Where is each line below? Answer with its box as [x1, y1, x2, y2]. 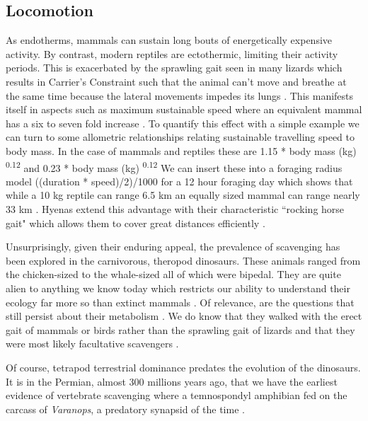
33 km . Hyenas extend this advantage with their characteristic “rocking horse [6, 201, 345, 216]
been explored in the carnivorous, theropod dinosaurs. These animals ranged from [6, 253, 361, 267]
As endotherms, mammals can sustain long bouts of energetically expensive [6, 33, 333, 47]
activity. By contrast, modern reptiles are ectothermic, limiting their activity [6, 46, 338, 61]
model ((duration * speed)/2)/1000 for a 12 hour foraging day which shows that [6, 173, 353, 188]
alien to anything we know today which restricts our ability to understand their [6, 280, 350, 295]
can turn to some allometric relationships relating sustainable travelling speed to [6, 129, 355, 144]
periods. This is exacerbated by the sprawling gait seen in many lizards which [6, 60, 343, 75]
